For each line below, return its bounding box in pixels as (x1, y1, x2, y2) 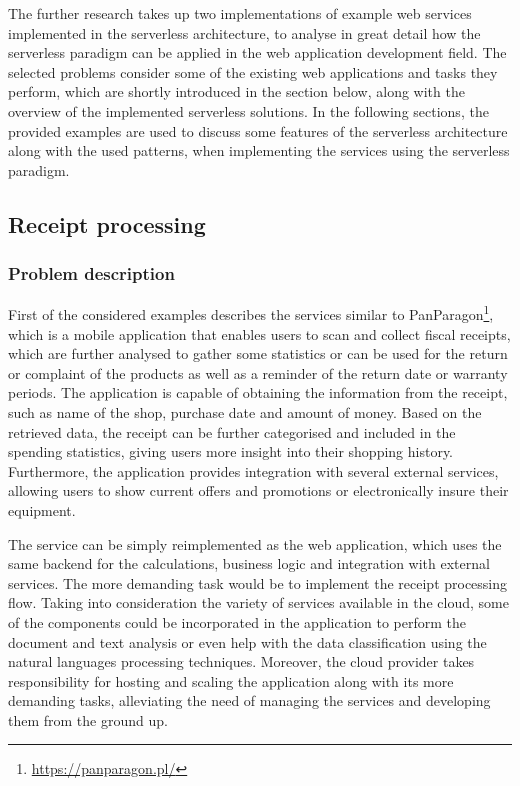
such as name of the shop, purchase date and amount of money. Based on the (8, 401, 482, 422)
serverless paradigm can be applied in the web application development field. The (8, 42, 507, 63)
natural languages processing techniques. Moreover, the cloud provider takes (8, 651, 475, 672)
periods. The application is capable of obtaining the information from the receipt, (8, 382, 508, 403)
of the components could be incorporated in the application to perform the (8, 611, 466, 632)
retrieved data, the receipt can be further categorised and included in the (8, 421, 456, 442)
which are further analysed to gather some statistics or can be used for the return (8, 343, 508, 364)
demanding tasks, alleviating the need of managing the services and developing (8, 690, 491, 711)
